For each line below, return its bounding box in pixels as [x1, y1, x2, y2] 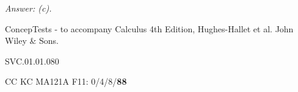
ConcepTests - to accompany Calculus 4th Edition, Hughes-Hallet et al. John [5, 22, 294, 35]
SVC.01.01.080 [5, 54, 59, 67]
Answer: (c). [5, 2, 52, 14]
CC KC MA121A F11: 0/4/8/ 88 [5, 75, 127, 88]
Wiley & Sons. [5, 34, 59, 47]
